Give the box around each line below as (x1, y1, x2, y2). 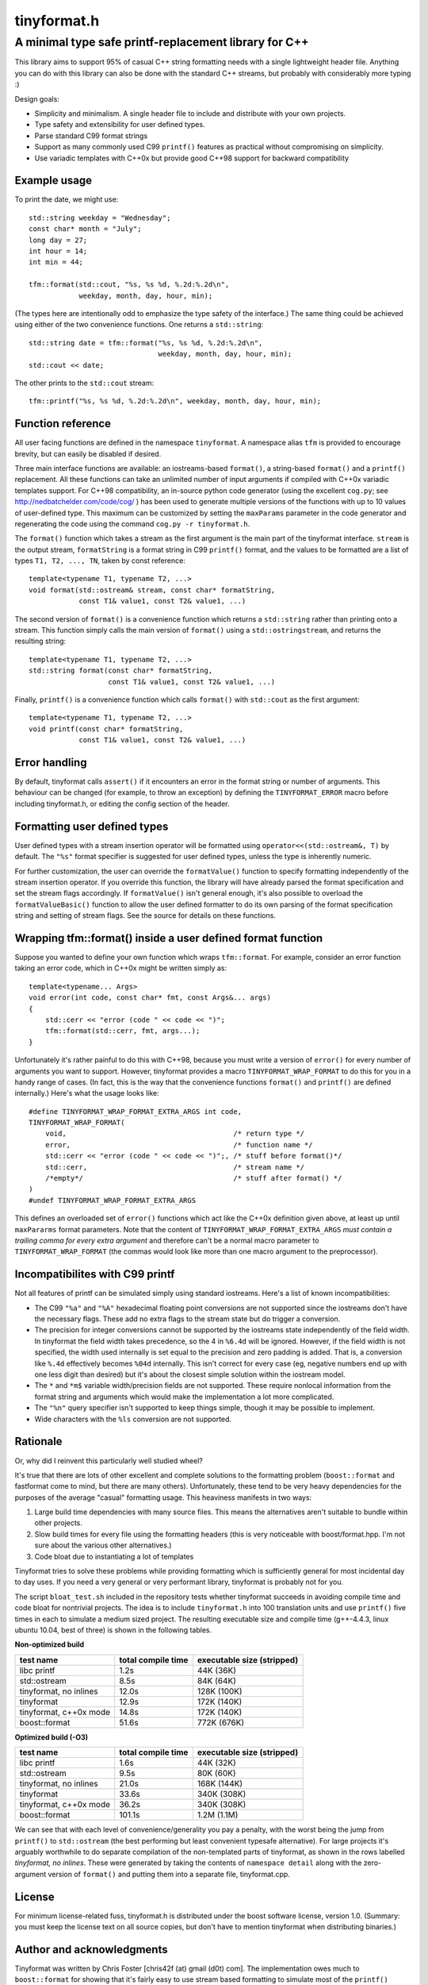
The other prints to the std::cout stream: (14, 378, 155, 387)
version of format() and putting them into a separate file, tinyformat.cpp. (48, 1869, 291, 1879)
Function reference (14, 417, 111, 430)
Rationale (14, 1435, 63, 1448)
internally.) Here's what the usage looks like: (14, 1089, 159, 1098)
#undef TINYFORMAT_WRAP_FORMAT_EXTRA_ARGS (29, 1196, 197, 1204)
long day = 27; (29, 235, 88, 245)
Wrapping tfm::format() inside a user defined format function (14, 931, 323, 945)
